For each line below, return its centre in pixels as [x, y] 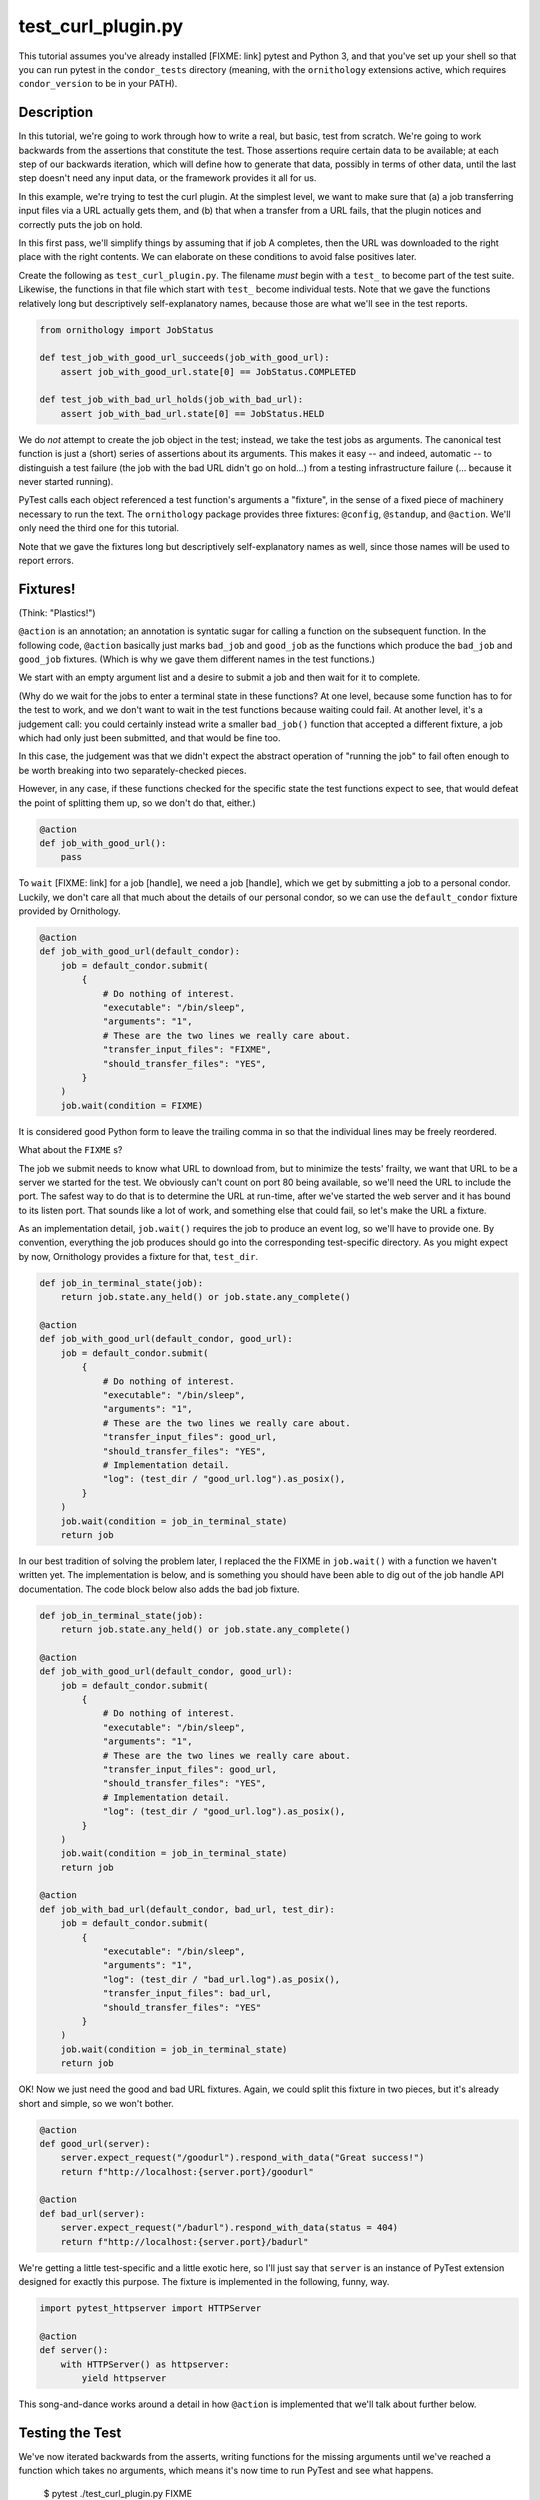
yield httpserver [124, 2378]
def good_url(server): [95, 2143]
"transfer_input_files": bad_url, [187, 1993]
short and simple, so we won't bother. [96, 2103]
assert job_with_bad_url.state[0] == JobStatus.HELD [192, 413]
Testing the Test [70, 2432]
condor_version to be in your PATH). [98, 84]
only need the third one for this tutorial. [99, 528]
